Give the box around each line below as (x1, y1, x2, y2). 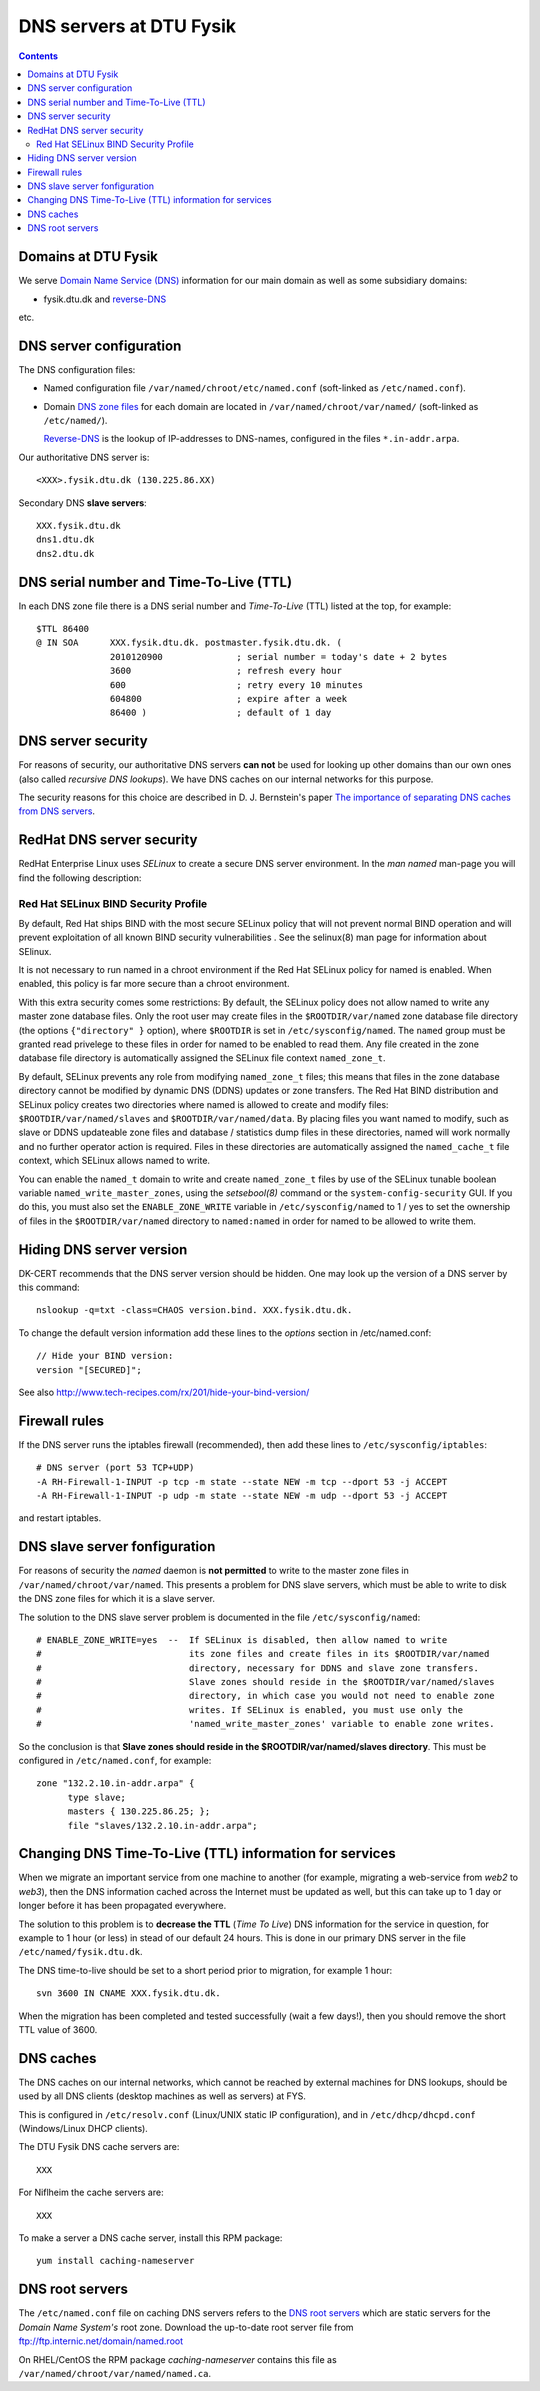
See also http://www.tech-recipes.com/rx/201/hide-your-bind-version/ (18, 1386, 310, 1398)
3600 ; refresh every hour (110, 665, 342, 677)
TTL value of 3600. (18, 2024, 98, 2035)
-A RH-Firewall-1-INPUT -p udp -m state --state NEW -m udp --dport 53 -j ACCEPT (36, 1490, 448, 1502)
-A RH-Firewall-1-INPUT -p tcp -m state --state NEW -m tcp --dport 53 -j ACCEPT (36, 1476, 448, 1487)
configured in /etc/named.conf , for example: (18, 1755, 212, 1767)
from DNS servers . (18, 805, 95, 817)
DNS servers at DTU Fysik (18, 15, 237, 37)
